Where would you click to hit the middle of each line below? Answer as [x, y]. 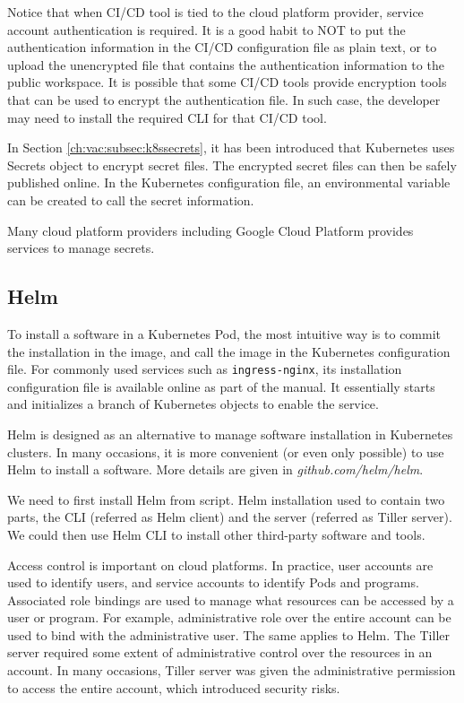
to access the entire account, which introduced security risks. [174, 687]
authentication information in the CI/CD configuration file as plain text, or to [222, 47]
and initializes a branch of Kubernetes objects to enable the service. [193, 404]
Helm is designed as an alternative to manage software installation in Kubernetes [230, 434]
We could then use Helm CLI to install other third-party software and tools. [216, 534]
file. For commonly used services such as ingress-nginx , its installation [205, 369]
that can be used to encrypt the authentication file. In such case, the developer [224, 99]
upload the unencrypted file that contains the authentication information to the [226, 64]
